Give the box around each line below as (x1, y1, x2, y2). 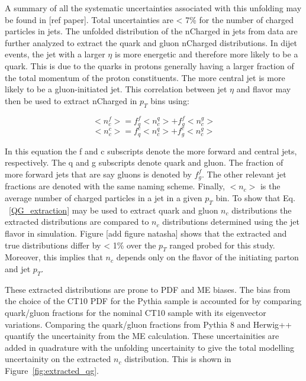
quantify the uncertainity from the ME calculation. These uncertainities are (5, 330, 279, 342)
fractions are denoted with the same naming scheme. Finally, (5, 180, 225, 192)
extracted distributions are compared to (5, 215, 149, 228)
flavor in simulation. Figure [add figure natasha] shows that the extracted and (5, 227, 287, 239)
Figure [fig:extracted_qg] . (5, 364, 99, 376)
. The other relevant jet (201, 167, 286, 180)
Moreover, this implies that (5, 251, 103, 263)
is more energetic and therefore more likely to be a (114, 48, 298, 60)
